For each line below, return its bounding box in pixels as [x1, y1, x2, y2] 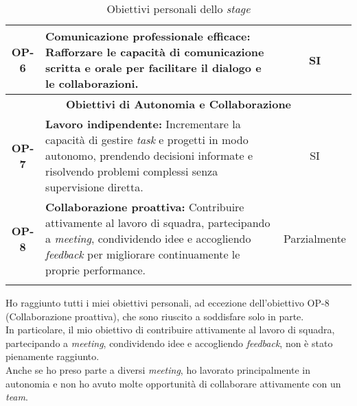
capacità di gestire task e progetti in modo [45, 132, 249, 147]
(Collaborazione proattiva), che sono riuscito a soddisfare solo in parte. [5, 309, 304, 323]
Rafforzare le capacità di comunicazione [45, 44, 264, 60]
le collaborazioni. [45, 75, 139, 91]
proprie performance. [45, 262, 146, 278]
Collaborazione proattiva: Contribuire [45, 199, 244, 215]
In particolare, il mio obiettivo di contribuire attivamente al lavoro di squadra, [5, 322, 335, 337]
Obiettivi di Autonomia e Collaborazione [65, 96, 292, 112]
